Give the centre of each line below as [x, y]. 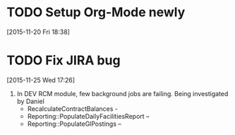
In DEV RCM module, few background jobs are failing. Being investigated [122, 93]
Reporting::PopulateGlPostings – [74, 124]
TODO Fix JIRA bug [64, 60]
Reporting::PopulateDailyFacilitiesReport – [88, 116]
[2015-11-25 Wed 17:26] [41, 80]
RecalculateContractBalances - [72, 108]
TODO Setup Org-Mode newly [96, 12]
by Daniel [31, 101]
